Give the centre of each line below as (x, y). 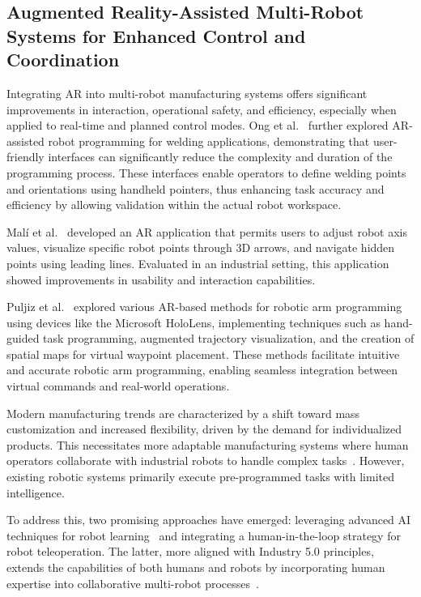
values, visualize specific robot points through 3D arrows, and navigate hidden (201, 247)
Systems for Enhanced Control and (156, 35)
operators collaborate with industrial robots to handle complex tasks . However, (206, 461)
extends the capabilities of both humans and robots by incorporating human (196, 567)
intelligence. (36, 492)
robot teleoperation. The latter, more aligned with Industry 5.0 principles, (190, 551)
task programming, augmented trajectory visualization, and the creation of (229, 338)
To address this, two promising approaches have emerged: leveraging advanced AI (209, 520)
